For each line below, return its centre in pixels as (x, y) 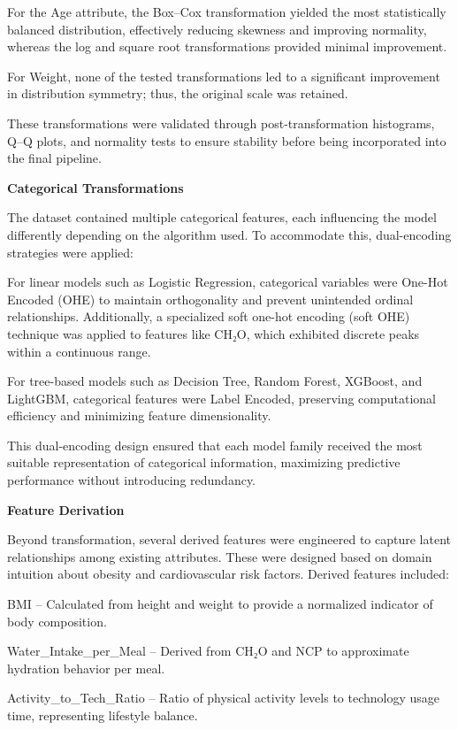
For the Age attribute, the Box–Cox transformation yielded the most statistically (227, 12)
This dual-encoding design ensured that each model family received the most (215, 445)
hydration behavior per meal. (86, 668)
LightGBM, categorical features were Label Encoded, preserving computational (222, 398)
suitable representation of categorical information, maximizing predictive (204, 462)
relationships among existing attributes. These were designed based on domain (220, 556)
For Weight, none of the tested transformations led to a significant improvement (224, 76)
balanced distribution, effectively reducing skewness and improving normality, (217, 29)
